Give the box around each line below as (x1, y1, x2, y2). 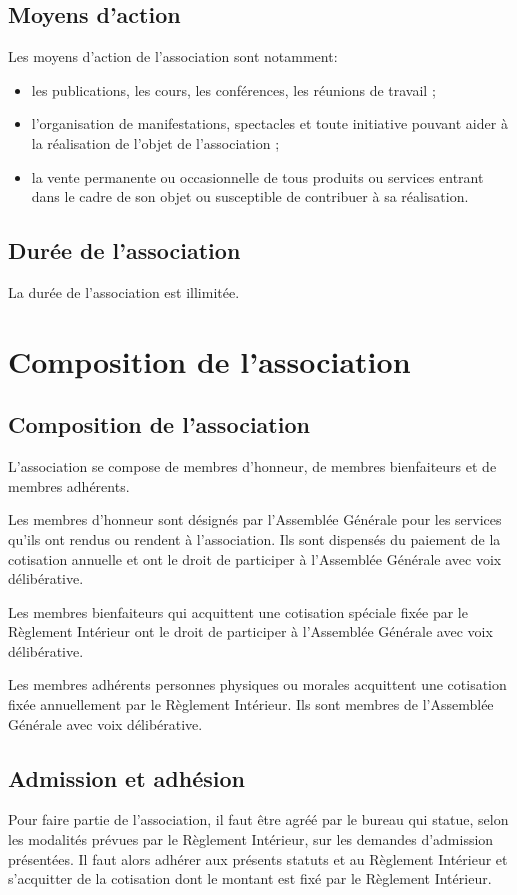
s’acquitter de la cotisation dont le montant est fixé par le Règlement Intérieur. (8, 868, 492, 889)
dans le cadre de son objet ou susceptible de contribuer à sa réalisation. (31, 186, 469, 207)
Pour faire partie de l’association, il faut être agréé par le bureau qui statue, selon (8, 809, 509, 830)
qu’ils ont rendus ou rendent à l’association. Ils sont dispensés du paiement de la (8, 528, 501, 549)
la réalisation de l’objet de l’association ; (31, 132, 280, 153)
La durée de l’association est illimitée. (8, 281, 240, 302)
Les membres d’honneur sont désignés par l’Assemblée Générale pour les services (8, 509, 502, 530)
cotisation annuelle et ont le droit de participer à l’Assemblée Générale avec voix (8, 548, 502, 569)
